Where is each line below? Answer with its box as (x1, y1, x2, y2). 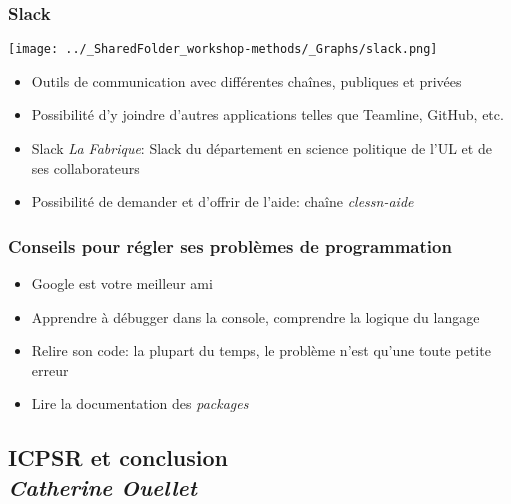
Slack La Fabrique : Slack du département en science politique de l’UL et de (31, 138, 492, 159)
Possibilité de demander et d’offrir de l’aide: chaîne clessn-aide (31, 191, 414, 212)
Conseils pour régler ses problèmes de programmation (8, 233, 452, 258)
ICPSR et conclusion (8, 442, 228, 473)
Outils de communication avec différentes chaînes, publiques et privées (31, 70, 462, 91)
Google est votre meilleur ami (31, 273, 213, 294)
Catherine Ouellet (8, 471, 197, 502)
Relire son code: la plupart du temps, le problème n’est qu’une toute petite (31, 340, 491, 361)
